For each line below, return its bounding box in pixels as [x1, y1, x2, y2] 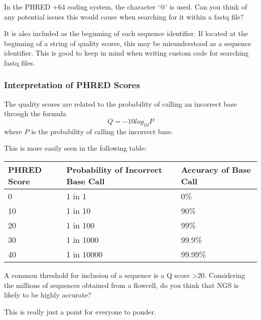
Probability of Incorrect [66, 163, 163, 175]
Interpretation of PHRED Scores [4, 79, 140, 91]
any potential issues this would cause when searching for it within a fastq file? [4, 11, 244, 22]
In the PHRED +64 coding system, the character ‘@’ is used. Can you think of [4, 2, 247, 12]
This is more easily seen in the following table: [4, 143, 147, 153]
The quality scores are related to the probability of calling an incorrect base [4, 98, 237, 109]
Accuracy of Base [181, 163, 251, 175]
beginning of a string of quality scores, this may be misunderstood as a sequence [4, 38, 251, 48]
